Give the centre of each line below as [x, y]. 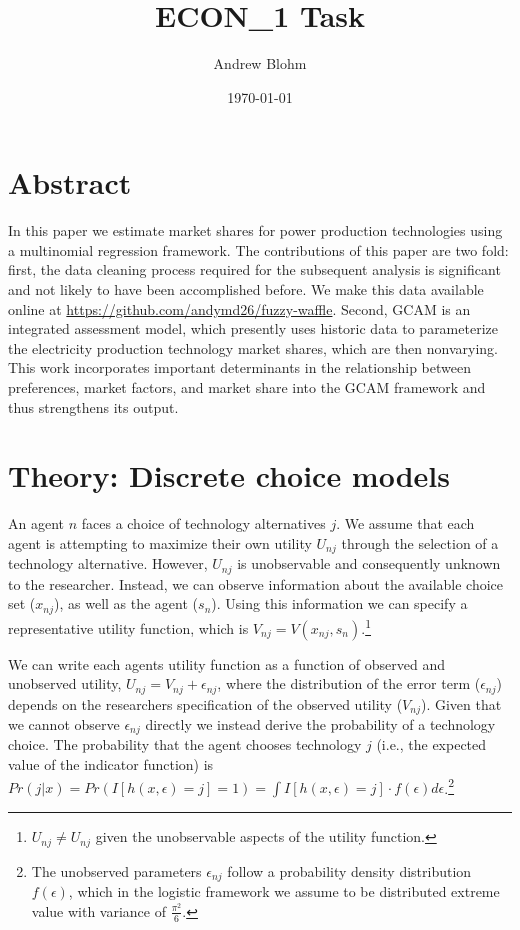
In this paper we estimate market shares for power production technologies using [255, 230]
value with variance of [99, 910]
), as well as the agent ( [126, 603]
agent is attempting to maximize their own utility [160, 542]
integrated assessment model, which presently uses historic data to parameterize [253, 328]
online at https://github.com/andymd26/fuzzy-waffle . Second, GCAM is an [239, 308]
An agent [36, 523]
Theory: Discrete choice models [229, 475]
